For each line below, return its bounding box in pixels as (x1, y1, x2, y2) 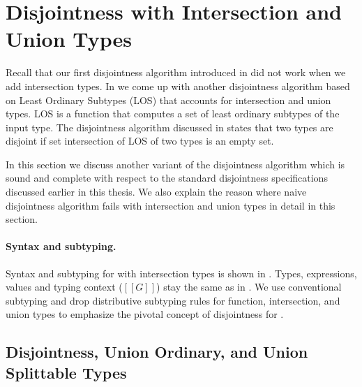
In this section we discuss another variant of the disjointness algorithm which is (6, 156, 345, 171)
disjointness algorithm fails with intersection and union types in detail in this (6, 198, 335, 212)
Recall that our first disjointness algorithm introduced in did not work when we (6, 65, 346, 80)
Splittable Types (6, 361, 127, 383)
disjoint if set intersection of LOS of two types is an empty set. (6, 133, 274, 148)
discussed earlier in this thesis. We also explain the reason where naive (6, 184, 307, 199)
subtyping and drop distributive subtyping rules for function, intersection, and (6, 293, 340, 307)
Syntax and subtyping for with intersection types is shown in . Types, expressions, (6, 265, 357, 280)
